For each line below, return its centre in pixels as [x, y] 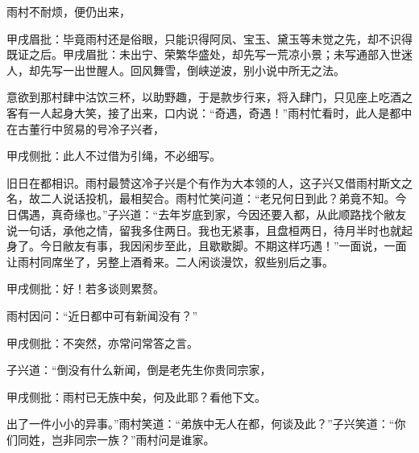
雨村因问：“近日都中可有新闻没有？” [102, 315]
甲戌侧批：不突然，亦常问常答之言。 [102, 342]
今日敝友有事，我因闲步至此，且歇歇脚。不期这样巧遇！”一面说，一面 [223, 246]
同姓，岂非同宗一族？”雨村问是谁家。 [116, 439]
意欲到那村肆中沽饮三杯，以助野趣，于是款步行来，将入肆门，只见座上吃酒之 [209, 97]
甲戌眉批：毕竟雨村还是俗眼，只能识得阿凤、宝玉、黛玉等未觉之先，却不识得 [209, 38]
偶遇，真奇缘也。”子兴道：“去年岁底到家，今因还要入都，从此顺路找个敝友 [212, 214]
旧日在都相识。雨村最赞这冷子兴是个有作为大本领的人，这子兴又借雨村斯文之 [209, 182]
